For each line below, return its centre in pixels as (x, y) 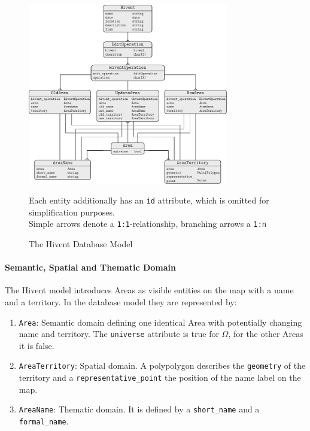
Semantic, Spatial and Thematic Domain (90, 267)
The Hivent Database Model (81, 244)
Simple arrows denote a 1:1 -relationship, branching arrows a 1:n (148, 224)
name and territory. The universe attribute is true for (119, 334)
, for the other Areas (266, 334)
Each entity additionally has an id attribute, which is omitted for (149, 200)
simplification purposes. (72, 212)
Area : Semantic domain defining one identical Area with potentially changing (160, 322)
